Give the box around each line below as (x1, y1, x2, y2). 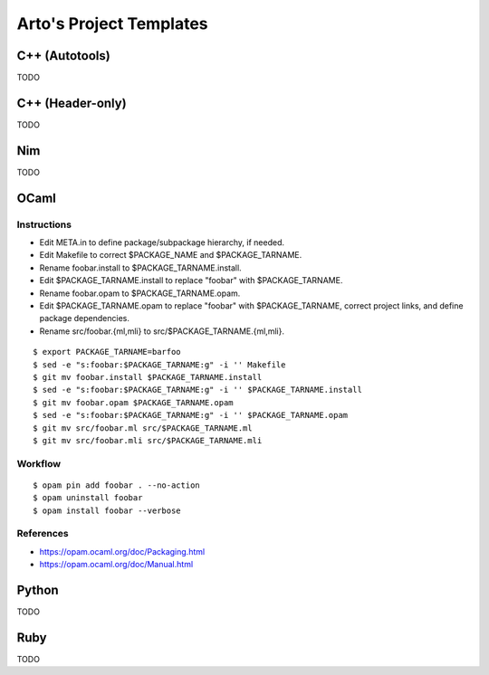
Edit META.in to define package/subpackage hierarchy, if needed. (39, 237, 285, 248)
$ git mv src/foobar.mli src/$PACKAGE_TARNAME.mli (33, 435, 263, 445)
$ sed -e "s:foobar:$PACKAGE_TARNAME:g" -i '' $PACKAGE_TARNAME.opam (33, 410, 349, 421)
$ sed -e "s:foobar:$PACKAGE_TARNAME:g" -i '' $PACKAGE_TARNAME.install (33, 385, 362, 395)
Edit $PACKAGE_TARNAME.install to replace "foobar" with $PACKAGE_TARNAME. (39, 275, 343, 286)
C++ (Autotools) (16, 48, 110, 63)
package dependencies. (39, 313, 130, 324)
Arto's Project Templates (16, 14, 208, 33)
